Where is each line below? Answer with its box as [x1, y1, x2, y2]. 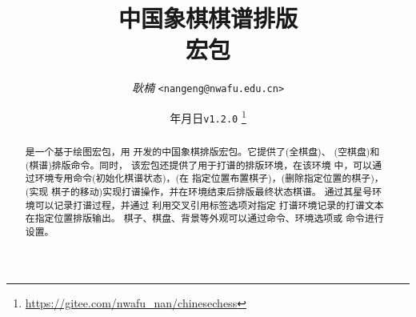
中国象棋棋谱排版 [118, 2, 298, 34]
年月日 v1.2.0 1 [170, 106, 246, 126]
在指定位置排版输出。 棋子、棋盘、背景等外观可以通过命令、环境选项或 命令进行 [25, 211, 384, 225]
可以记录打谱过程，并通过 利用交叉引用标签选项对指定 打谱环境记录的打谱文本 [34, 198, 384, 211]
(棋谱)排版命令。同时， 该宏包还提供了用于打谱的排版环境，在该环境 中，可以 [25, 158, 373, 171]
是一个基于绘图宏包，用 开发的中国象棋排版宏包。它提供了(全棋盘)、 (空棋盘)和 [25, 145, 380, 158]
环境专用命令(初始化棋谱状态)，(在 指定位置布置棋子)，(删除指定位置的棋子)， [34, 171, 384, 185]
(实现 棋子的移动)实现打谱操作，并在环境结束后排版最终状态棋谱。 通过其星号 [25, 185, 373, 199]
